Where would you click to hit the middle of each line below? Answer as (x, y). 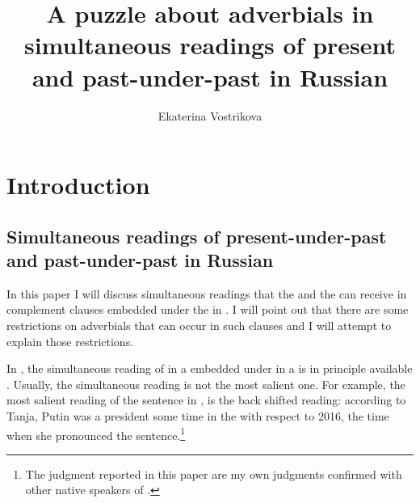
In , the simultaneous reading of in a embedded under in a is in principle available (210, 368)
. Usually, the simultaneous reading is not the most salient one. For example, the (206, 384)
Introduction (78, 185)
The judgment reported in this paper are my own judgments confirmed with (214, 473)
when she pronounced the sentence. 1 (96, 433)
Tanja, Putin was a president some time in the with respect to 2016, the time (198, 416)
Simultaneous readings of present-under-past (197, 236)
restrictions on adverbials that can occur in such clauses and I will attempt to (199, 325)
